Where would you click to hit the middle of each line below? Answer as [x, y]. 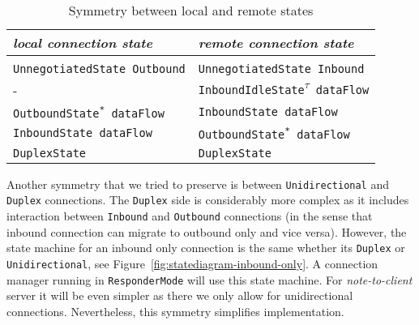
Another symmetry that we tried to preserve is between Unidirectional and [198, 184]
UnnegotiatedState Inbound [281, 69]
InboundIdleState [251, 90]
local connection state [83, 43]
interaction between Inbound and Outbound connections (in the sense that [190, 215]
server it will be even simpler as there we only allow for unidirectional [180, 295]
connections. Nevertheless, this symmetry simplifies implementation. [175, 311]
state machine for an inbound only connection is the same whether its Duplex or [206, 248]
